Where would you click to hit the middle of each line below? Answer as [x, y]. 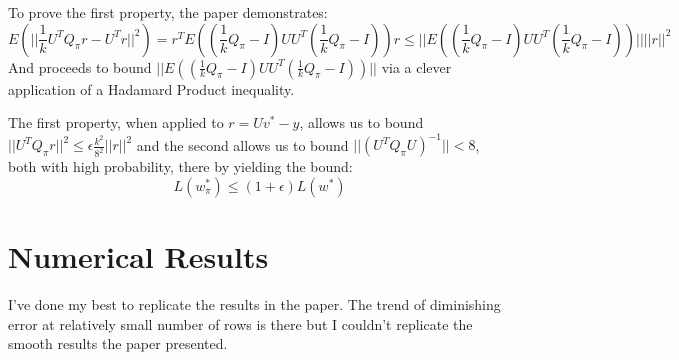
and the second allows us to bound [242, 144]
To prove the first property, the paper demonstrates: [168, 12]
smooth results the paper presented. [118, 343]
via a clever [416, 66]
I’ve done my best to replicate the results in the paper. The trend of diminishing [254, 304]
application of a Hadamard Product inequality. [151, 88]
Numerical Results [138, 256]
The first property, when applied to [116, 122]
